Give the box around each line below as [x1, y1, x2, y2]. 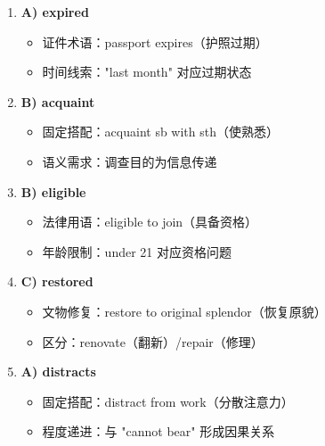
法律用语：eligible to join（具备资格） [42, 212, 258, 231]
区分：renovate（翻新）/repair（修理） [42, 332, 264, 351]
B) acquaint [20, 92, 95, 111]
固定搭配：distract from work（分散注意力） [42, 392, 294, 410]
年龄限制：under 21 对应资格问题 [42, 242, 232, 260]
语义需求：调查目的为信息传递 [42, 152, 217, 170]
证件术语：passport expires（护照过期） [42, 32, 268, 51]
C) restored [20, 272, 93, 291]
